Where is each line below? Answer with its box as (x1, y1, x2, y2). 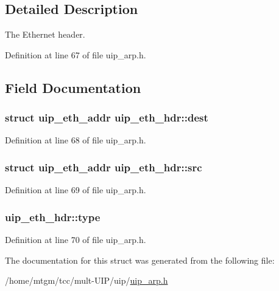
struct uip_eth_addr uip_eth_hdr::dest (5, 110, 208, 125)
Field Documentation (5, 78, 141, 97)
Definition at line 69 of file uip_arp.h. (5, 183, 146, 196)
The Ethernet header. (5, 28, 85, 41)
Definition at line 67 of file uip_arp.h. (5, 48, 146, 61)
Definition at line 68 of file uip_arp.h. (5, 134, 146, 146)
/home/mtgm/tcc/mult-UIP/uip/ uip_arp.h (5, 274, 168, 287)
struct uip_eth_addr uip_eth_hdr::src (5, 159, 202, 174)
